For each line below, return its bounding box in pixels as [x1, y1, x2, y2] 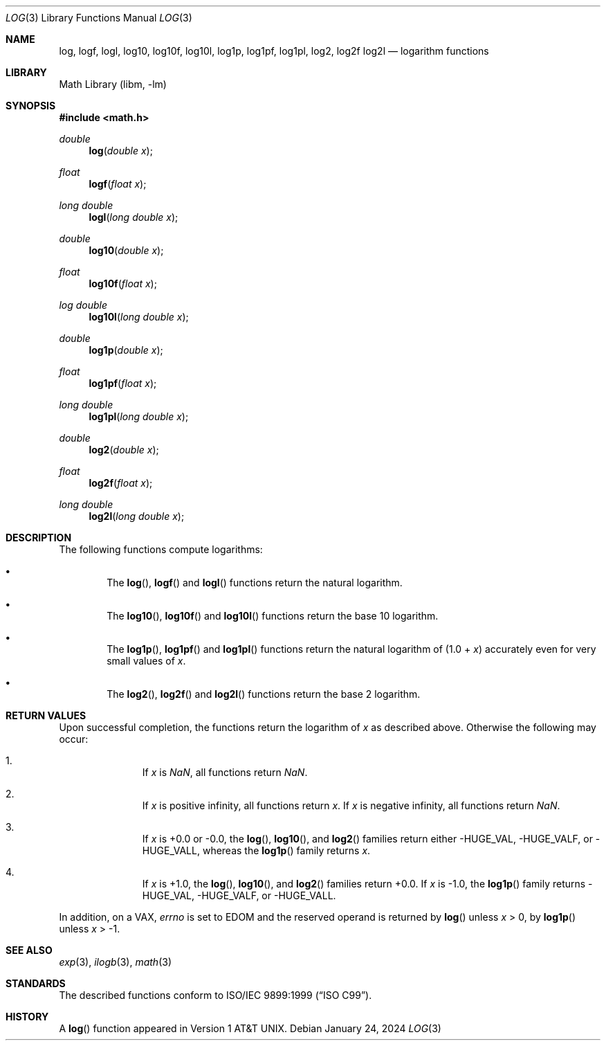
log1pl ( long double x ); [89, 411, 189, 422]
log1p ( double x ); [89, 344, 163, 356]
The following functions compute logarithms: [59, 543, 263, 555]
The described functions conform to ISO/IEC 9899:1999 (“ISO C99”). [59, 989, 372, 1001]
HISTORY [6, 1011, 49, 1022]
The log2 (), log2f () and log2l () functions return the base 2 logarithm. [107, 688, 421, 700]
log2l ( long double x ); [89, 510, 185, 522]
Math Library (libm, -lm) [59, 78, 167, 90]
